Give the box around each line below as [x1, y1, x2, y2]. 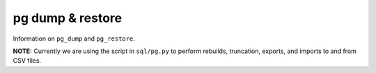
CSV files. [13, 56, 42, 65]
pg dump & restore [13, 10, 122, 25]
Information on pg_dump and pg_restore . [13, 34, 135, 43]
